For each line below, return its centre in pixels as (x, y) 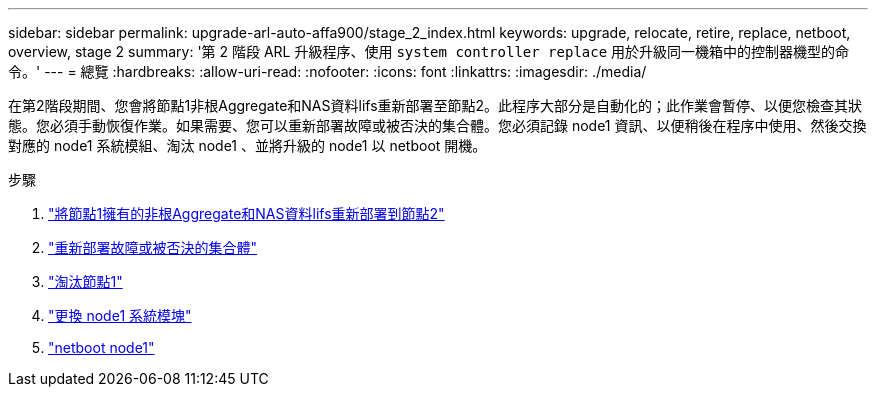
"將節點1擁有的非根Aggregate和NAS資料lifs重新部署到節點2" (246, 213)
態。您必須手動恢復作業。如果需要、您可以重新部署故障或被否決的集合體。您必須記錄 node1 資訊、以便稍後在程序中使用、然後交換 (437, 125)
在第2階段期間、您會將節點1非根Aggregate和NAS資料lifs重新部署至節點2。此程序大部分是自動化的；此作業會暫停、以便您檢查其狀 (435, 105)
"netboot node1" (101, 347)
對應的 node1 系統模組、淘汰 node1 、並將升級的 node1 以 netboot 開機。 (247, 145)
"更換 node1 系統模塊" (120, 315)
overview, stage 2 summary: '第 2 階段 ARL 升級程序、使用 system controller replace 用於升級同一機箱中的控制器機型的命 (429, 51)
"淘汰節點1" (85, 281)
